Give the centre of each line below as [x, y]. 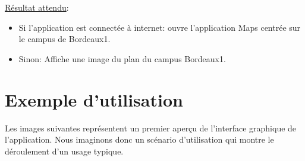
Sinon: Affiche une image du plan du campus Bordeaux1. [122, 58]
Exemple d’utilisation [94, 99]
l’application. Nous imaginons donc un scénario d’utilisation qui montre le [139, 139]
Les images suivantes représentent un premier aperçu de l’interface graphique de [151, 128]
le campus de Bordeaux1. [65, 39]
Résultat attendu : [37, 7]
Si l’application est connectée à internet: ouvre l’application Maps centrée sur [160, 27]
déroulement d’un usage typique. [64, 151]
